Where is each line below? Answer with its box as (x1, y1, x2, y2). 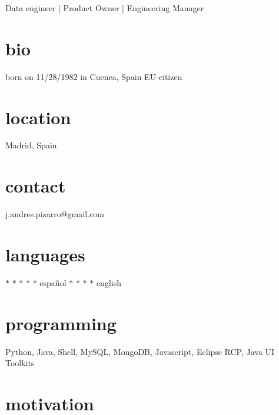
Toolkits (5, 357, 35, 369)
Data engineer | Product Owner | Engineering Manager (5, 2, 204, 14)
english (96, 276, 121, 288)
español (39, 276, 67, 288)
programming (5, 311, 117, 335)
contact (5, 174, 66, 198)
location (5, 105, 71, 129)
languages (5, 242, 85, 266)
